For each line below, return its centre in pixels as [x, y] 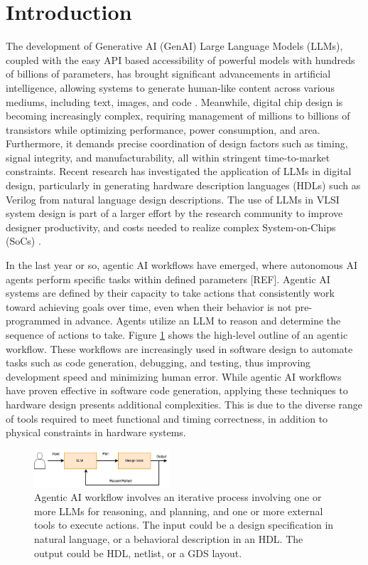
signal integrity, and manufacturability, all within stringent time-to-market [168, 157]
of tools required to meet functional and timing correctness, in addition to [167, 418]
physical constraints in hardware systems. [96, 432]
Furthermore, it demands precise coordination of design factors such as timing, [177, 143]
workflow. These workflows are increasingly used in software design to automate [179, 348]
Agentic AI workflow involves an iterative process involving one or [178, 497]
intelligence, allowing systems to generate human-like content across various [170, 87]
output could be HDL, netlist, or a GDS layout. [138, 553]
